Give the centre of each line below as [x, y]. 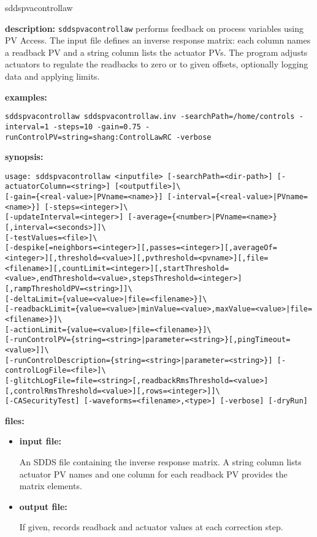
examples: [26, 97]
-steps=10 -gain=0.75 [97, 127]
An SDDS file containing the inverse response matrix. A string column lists [160, 462]
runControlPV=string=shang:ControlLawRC [89, 137]
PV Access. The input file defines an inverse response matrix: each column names [158, 40]
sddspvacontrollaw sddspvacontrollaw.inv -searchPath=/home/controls [150, 117]
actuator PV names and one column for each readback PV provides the [153, 474]
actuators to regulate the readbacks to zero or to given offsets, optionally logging [157, 64]
